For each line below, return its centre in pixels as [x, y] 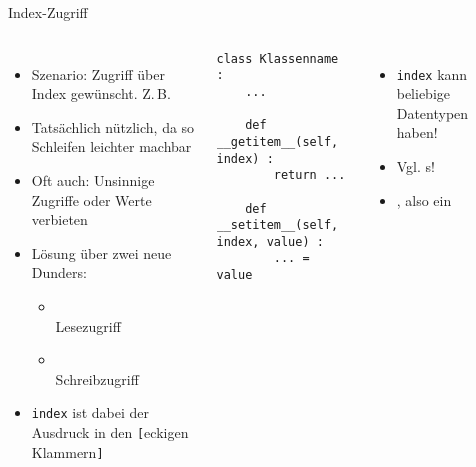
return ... [309, 175]
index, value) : [270, 241]
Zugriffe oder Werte [91, 199]
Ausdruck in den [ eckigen [110, 431]
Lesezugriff [88, 325]
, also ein [424, 199]
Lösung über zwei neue [101, 252]
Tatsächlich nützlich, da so [113, 126]
